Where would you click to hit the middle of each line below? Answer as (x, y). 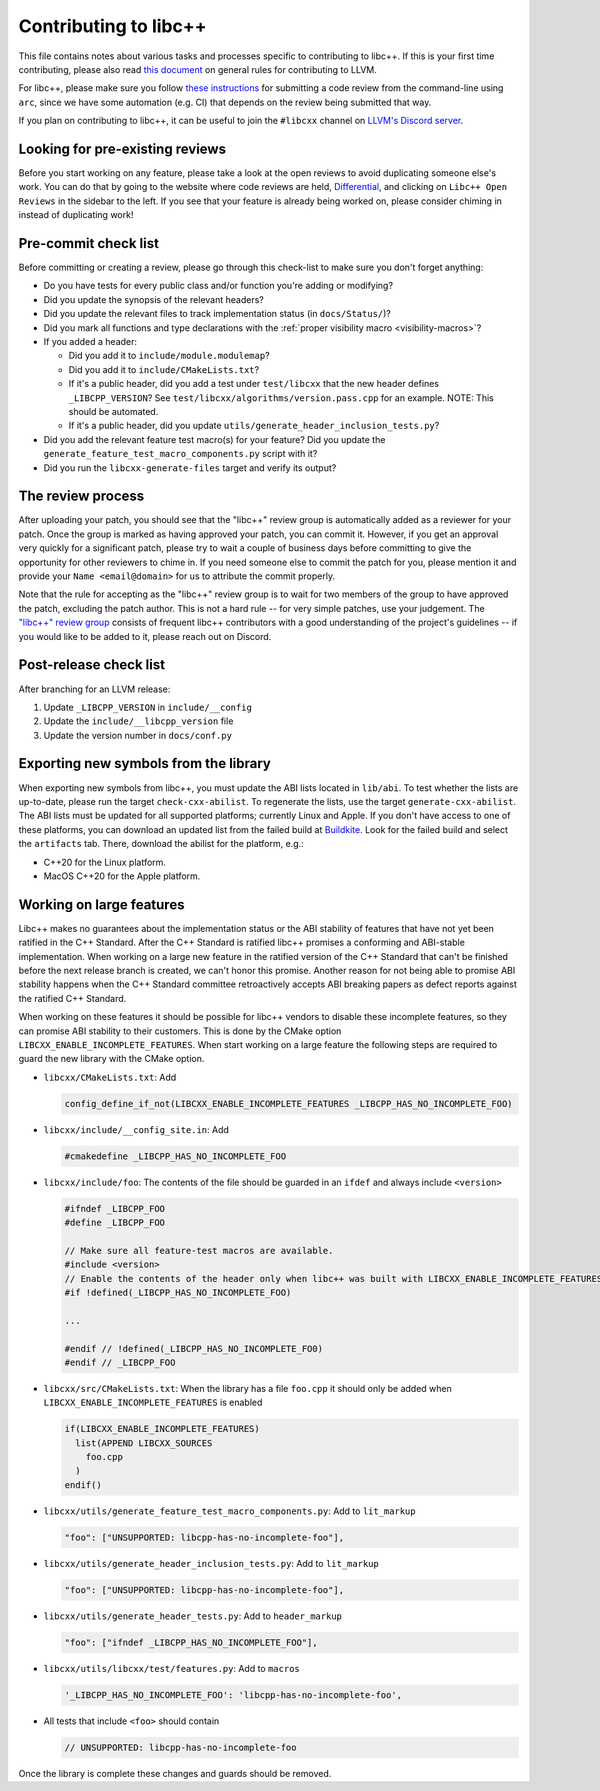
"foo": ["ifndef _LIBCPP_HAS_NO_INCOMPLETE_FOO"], (191, 1642)
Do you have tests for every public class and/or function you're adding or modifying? (218, 286)
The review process (81, 496)
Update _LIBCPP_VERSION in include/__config (147, 707)
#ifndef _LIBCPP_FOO (114, 1208)
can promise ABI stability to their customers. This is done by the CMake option (180, 1031)
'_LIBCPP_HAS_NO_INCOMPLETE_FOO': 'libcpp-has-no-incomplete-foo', (233, 1694)
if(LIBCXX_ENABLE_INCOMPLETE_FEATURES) (162, 1429)
